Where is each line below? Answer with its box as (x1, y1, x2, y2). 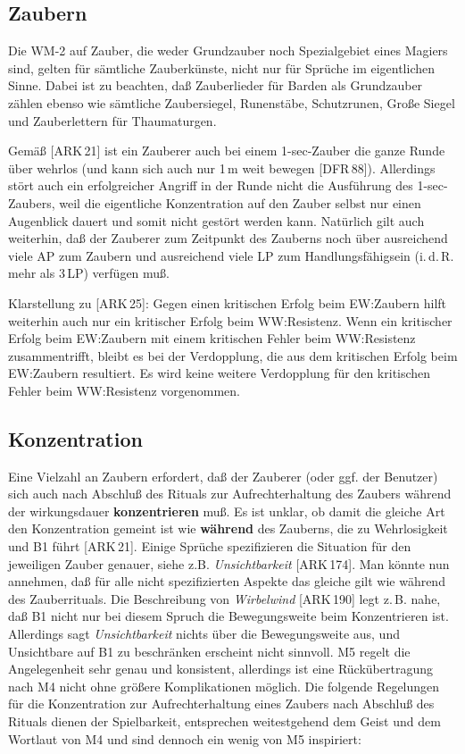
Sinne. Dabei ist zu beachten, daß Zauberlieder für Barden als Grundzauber (8, 76, 423, 95)
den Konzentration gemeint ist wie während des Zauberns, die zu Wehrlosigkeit (8, 519, 448, 538)
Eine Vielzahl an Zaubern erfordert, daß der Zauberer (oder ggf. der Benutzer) (8, 466, 438, 485)
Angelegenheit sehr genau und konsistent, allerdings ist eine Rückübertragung (8, 659, 433, 678)
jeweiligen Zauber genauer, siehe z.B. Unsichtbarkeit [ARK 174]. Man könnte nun (8, 554, 450, 573)
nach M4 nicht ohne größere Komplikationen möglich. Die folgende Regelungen (8, 676, 440, 695)
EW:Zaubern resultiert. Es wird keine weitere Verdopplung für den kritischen (8, 364, 431, 382)
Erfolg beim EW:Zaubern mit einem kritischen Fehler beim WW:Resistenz (8, 329, 416, 348)
